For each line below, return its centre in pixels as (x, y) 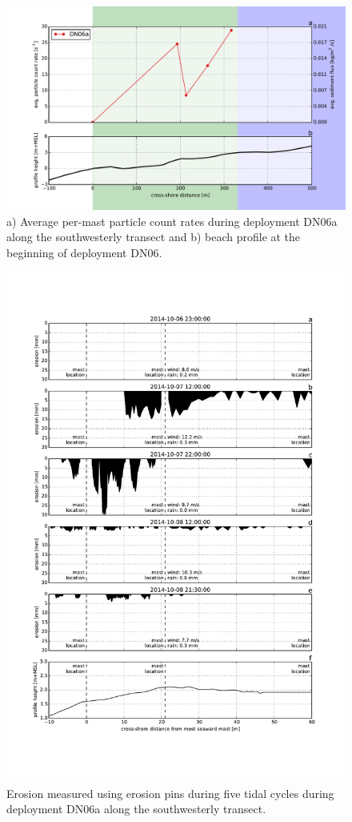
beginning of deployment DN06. (84, 253)
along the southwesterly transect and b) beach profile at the (154, 237)
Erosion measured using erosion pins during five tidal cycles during (170, 793)
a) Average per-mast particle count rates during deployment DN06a (172, 221)
